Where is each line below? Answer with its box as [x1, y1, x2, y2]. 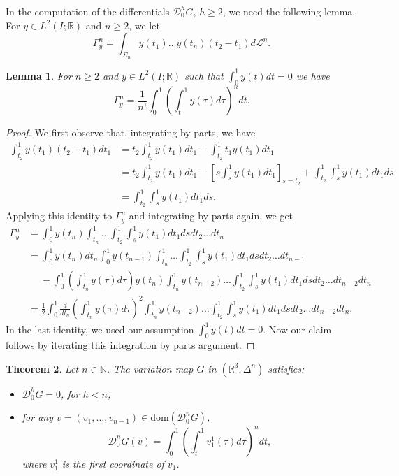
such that [184, 68, 224, 82]
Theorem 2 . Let [6, 361, 79, 375]
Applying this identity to [6, 208, 113, 223]
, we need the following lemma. [222, 4, 356, 18]
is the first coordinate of [61, 456, 164, 470]
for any [22, 410, 53, 424]
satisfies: [268, 361, 305, 375]
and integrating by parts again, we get [129, 208, 293, 223]
